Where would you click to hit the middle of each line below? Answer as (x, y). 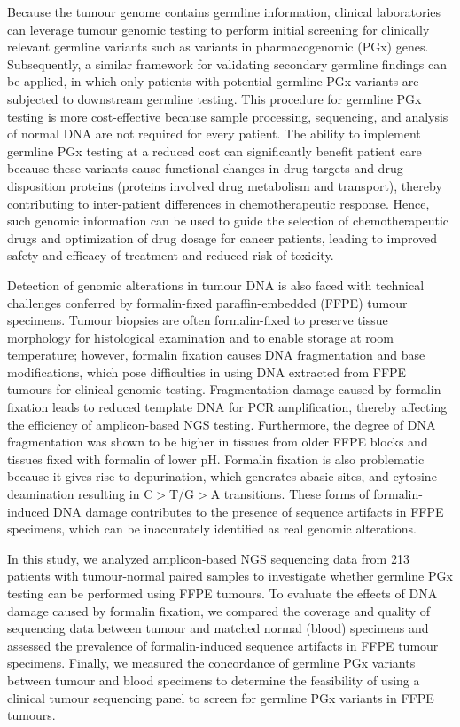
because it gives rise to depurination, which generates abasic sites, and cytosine (222, 476)
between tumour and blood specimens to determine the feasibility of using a (214, 680)
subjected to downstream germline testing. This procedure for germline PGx (214, 98)
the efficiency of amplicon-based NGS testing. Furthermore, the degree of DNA (222, 424)
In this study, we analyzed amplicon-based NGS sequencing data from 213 (208, 558)
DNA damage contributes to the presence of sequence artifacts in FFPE (249, 511)
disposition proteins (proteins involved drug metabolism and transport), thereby (225, 185)
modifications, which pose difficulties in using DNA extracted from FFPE (207, 371)
